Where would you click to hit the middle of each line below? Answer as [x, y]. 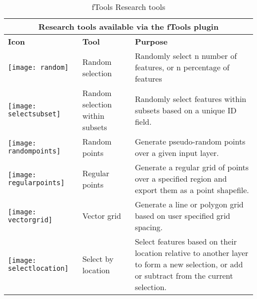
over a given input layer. [177, 153]
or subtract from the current [184, 275]
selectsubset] [34, 114]
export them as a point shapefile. [192, 190]
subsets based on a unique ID [186, 110]
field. [143, 121]
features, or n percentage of [182, 67]
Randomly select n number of [186, 56]
